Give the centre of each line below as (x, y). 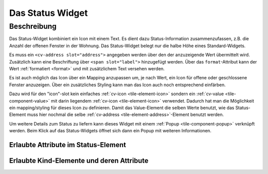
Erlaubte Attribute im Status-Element (67, 145)
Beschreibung (33, 26)
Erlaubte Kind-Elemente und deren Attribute (79, 160)
